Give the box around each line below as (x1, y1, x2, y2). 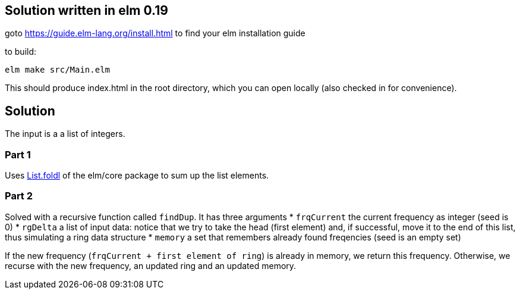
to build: (5, 46, 37, 57)
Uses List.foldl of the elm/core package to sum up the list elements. (5, 170, 269, 181)
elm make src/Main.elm (5, 65, 111, 75)
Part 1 (5, 148, 31, 161)
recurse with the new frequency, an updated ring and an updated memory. (5, 260, 297, 271)
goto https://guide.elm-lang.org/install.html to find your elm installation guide (5, 28, 305, 39)
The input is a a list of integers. (5, 129, 125, 139)
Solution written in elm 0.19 (5, 3, 168, 18)
